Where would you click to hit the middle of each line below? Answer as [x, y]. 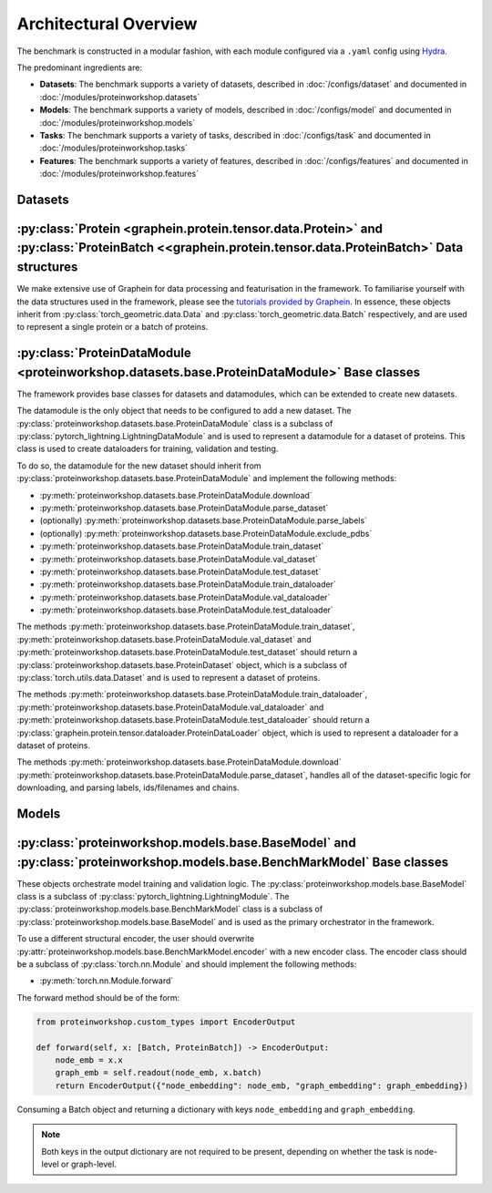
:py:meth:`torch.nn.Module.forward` [107, 981]
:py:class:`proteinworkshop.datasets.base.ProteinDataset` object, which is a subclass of [182, 664]
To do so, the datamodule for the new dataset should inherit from [139, 466]
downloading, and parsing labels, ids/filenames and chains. [128, 787]
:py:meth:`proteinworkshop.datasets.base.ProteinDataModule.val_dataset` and [164, 639]
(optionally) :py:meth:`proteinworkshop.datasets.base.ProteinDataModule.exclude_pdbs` [206, 533]
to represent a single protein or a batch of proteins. [113, 327]
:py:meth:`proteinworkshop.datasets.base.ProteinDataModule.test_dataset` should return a [187, 653]
